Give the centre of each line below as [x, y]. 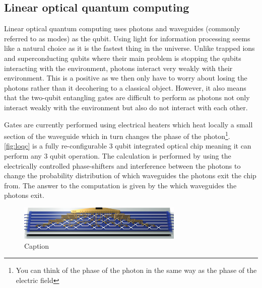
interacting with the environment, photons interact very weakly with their [118, 68]
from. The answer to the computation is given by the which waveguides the [120, 185]
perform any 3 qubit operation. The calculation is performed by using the [118, 155]
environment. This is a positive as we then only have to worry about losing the [126, 78]
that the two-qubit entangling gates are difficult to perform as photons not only [127, 97]
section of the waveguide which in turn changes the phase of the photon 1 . [117, 135]
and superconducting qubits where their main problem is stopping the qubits [123, 58]
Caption [37, 245]
